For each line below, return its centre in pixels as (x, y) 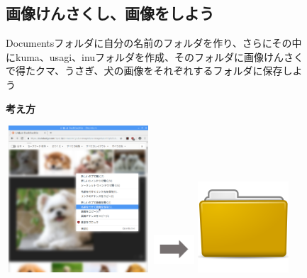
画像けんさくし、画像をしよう (110, 13)
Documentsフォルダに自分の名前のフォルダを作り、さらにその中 (154, 43)
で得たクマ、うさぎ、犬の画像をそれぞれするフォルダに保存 (144, 71)
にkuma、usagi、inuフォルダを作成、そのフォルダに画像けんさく (155, 56)
